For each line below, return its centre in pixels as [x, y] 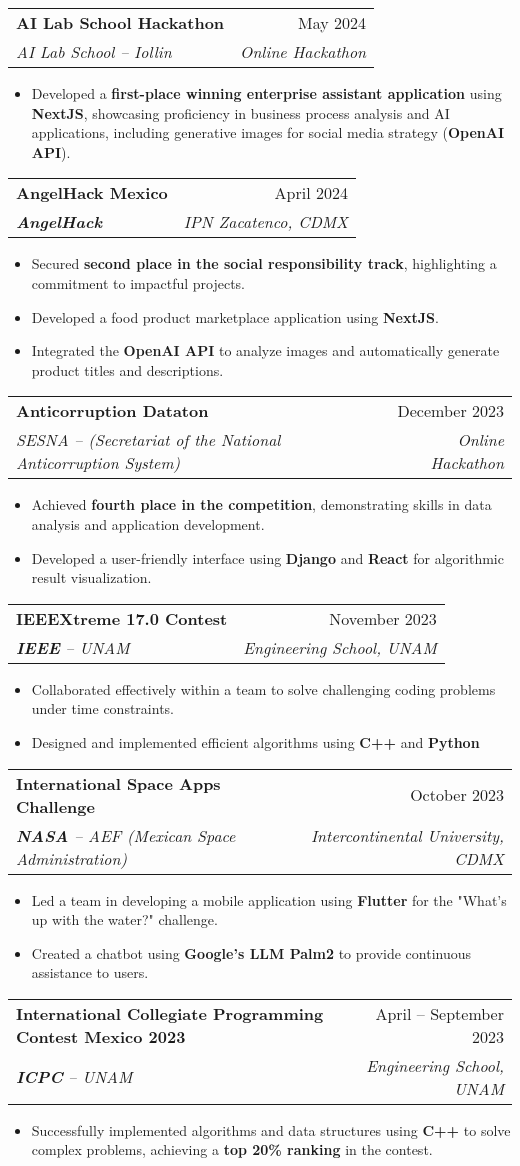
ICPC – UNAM [74, 1077]
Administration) [72, 858]
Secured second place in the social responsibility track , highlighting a [264, 263]
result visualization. [91, 577]
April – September [439, 1013]
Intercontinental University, [407, 835]
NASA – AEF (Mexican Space [126, 835]
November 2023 [383, 618]
